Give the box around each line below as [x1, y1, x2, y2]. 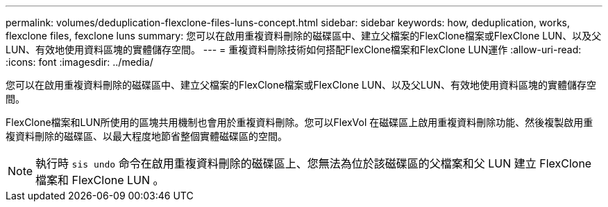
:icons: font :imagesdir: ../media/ [6, 56, 153, 68]
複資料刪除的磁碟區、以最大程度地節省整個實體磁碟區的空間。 [6, 130, 287, 142]
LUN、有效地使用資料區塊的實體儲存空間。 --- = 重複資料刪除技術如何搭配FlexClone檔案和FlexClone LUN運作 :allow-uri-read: [6, 44, 582, 55]
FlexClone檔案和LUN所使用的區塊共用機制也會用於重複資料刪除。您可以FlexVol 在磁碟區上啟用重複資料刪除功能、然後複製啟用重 [6, 116, 593, 128]
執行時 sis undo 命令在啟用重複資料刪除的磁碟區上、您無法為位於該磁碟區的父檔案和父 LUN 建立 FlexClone [35, 156, 592, 170]
